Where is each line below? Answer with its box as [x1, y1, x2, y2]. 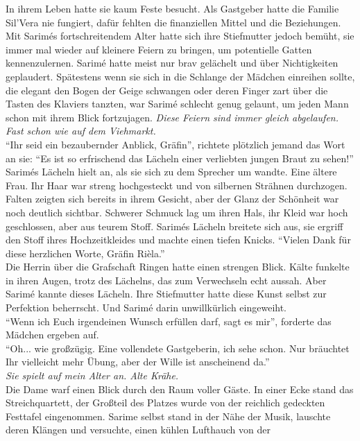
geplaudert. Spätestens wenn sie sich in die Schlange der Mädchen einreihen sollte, [6, 69, 355, 83]
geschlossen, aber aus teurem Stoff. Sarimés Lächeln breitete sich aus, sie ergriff [6, 218, 343, 233]
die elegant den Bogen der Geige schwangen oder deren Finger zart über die [6, 83, 328, 97]
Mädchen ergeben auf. [6, 327, 99, 342]
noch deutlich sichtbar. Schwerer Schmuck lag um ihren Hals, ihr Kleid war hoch [6, 205, 348, 219]
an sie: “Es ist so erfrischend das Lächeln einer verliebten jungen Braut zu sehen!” [6, 150, 354, 165]
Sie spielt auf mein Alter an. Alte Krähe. [6, 368, 179, 383]
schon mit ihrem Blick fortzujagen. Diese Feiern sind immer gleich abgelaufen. [6, 110, 339, 124]
